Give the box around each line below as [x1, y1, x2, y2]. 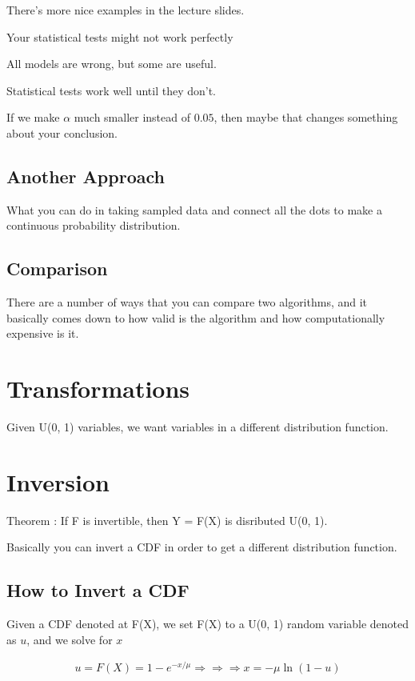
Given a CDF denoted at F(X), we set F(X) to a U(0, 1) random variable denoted [6, 615, 409, 632]
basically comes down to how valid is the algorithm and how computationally [6, 309, 385, 326]
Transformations [6, 372, 190, 405]
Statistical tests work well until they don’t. [6, 82, 216, 98]
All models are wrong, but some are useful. [6, 55, 217, 72]
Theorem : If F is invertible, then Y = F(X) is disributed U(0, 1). [6, 511, 328, 528]
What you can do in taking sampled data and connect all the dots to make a [6, 201, 382, 218]
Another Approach [6, 163, 165, 188]
